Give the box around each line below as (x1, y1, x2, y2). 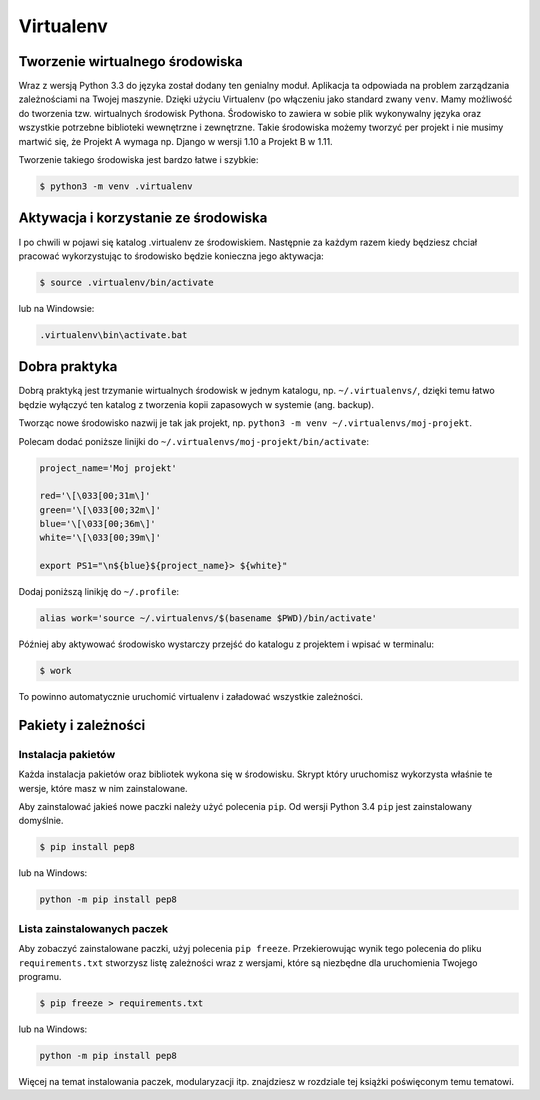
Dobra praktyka (18, 358, 118, 375)
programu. (18, 970, 62, 982)
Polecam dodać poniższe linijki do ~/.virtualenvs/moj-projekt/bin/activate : (18, 435, 370, 447)
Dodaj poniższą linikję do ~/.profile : (18, 586, 180, 598)
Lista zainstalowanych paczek (18, 921, 169, 935)
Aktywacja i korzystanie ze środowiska (18, 210, 268, 227)
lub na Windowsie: (18, 302, 95, 314)
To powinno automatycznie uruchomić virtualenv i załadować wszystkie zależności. (18, 691, 364, 703)
